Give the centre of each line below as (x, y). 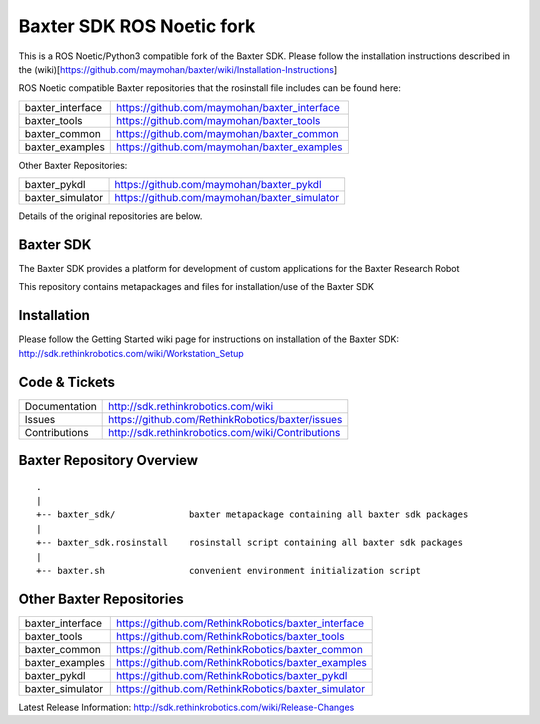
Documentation (60, 406)
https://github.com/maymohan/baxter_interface (228, 107)
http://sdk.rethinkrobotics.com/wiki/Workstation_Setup (131, 353)
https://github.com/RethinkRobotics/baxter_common (240, 649)
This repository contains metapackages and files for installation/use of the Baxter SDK (196, 287)
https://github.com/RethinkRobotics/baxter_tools (230, 636)
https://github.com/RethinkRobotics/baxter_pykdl (232, 675)
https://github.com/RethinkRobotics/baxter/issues (225, 419)
